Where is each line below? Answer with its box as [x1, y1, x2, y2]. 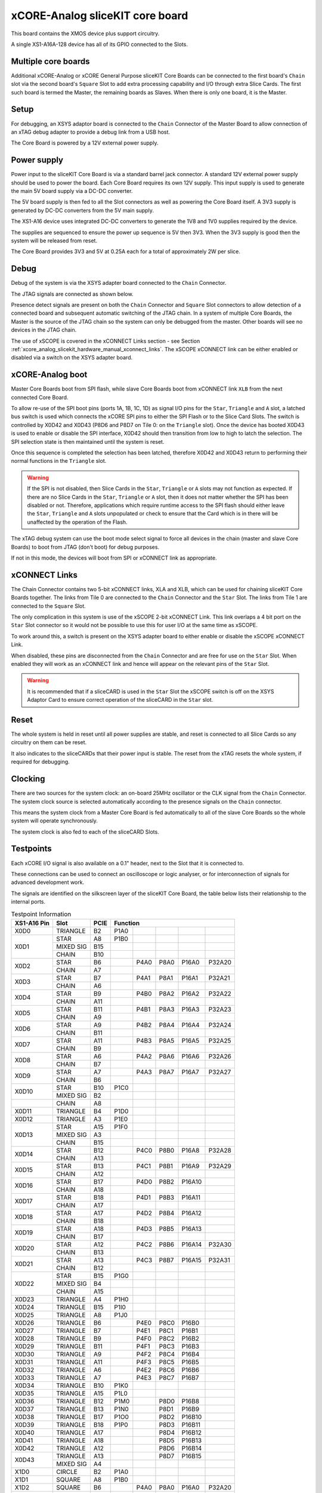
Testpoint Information [11, 910, 72, 918]
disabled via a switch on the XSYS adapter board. [11, 354, 133, 361]
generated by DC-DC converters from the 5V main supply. [11, 207, 154, 214]
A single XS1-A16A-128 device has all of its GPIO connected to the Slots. [11, 41, 188, 48]
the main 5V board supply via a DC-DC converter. [11, 188, 133, 194]
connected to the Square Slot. [11, 602, 86, 609]
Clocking [11, 774, 45, 784]
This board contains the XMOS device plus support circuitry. [11, 30, 160, 37]
